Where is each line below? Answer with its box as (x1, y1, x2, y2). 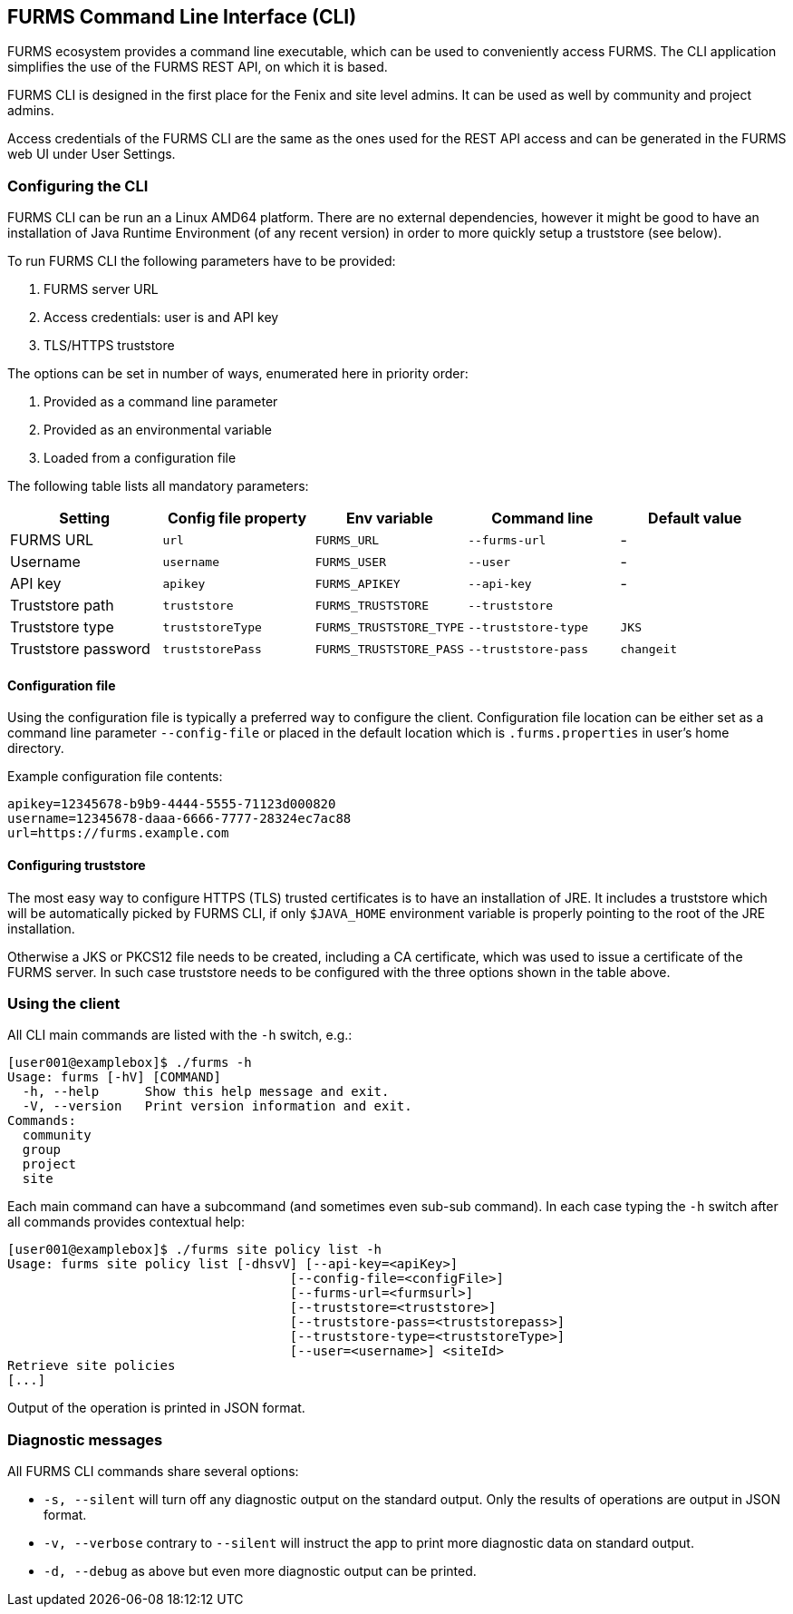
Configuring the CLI (7, 176, 149, 195)
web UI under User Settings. (7, 146, 176, 162)
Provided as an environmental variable (44, 422, 273, 438)
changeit (620, 641, 678, 656)
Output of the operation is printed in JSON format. (7, 1400, 305, 1416)
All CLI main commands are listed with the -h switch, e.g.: (7, 1027, 353, 1043)
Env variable (346, 509, 433, 528)
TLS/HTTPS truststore (44, 337, 175, 354)
